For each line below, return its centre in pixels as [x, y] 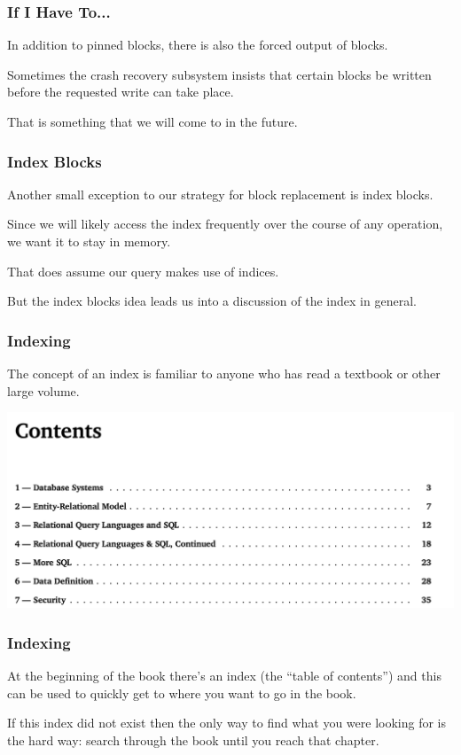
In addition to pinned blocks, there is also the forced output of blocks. [198, 45]
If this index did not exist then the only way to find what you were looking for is [227, 723]
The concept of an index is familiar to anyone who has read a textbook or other [224, 373]
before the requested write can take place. [121, 92]
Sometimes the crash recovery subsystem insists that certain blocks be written [219, 74]
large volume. [43, 390]
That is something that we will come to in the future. [152, 121]
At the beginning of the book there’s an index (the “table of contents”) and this [224, 675]
